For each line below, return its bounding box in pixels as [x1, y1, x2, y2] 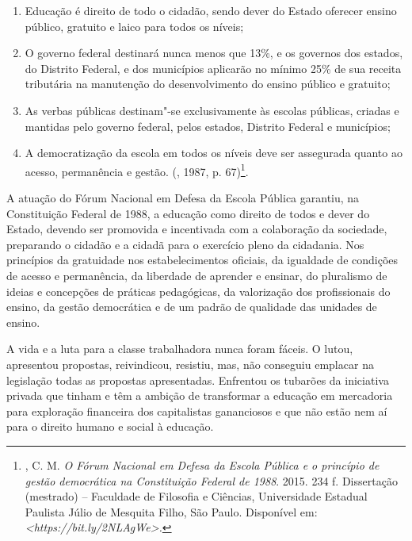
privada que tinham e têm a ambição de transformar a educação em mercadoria [6, 387, 393, 404]
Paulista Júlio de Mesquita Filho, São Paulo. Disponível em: [25, 503, 318, 520]
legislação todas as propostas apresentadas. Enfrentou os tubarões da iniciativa [6, 371, 389, 388]
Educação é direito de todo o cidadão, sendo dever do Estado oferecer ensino [25, 2, 397, 18]
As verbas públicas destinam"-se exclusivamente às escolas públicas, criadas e [25, 102, 399, 118]
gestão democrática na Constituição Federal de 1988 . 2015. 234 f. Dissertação [25, 472, 398, 489]
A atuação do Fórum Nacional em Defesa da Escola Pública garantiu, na [6, 190, 360, 205]
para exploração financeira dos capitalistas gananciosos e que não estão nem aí [6, 402, 387, 419]
